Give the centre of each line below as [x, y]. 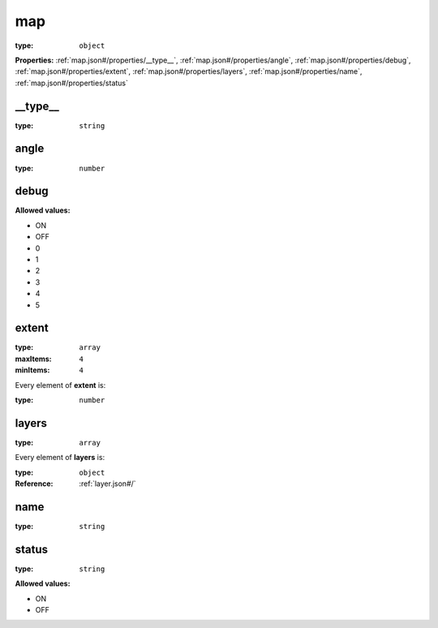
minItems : [32, 370]
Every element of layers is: [60, 458]
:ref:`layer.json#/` [108, 484]
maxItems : [33, 359]
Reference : [34, 484]
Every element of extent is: [60, 385]
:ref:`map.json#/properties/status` [72, 83]
